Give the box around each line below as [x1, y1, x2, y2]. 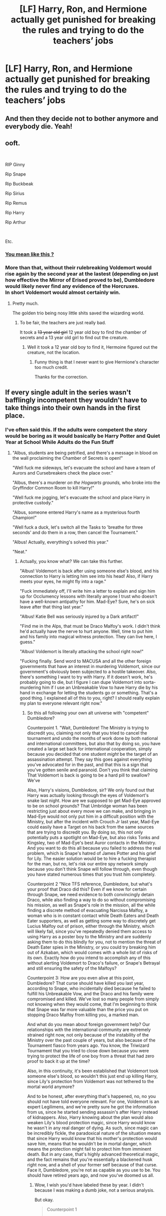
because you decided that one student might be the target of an [27, 751, 158, 757]
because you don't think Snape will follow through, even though [27, 866, 158, 872]
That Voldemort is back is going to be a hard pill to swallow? [27, 772, 150, 778]
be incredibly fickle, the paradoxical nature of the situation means [27, 1130, 161, 1136]
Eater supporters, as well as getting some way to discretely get [27, 918, 156, 924]
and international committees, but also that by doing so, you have [27, 740, 161, 747]
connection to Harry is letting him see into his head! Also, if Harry [19, 573, 154, 579]
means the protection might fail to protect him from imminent [27, 1146, 152, 1152]
